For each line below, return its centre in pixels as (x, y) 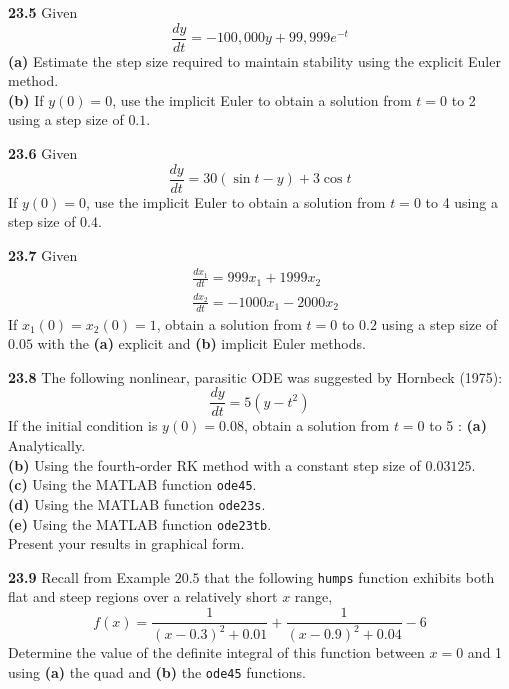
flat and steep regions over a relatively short (143, 596)
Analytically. (47, 445)
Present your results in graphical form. (126, 543)
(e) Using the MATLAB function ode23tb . (140, 523)
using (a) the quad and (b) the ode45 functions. (157, 672)
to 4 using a (461, 201)
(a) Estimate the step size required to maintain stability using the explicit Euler (254, 60)
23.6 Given (43, 153)
